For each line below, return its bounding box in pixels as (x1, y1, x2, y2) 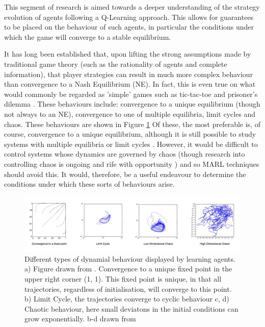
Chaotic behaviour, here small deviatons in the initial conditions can (24, 303, 238, 314)
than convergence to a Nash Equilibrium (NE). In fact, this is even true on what (4, 79, 256, 89)
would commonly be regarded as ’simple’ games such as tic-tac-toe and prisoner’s (4, 88, 258, 99)
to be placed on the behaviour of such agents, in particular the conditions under (4, 21, 254, 32)
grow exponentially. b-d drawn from (24, 313, 136, 324)
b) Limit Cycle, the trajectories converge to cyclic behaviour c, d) (24, 293, 229, 304)
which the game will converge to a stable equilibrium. (4, 31, 171, 42)
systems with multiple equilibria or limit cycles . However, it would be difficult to (4, 138, 258, 149)
